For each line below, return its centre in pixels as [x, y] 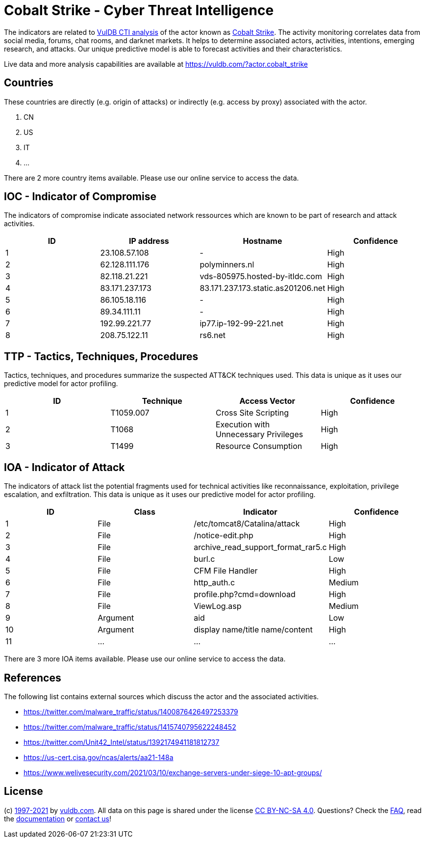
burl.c [204, 559]
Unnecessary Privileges [260, 434]
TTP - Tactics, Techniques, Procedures [101, 356]
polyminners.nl [227, 265]
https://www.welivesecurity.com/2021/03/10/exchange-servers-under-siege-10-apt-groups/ [173, 772]
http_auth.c [214, 583]
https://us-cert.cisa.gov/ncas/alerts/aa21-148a [99, 757]
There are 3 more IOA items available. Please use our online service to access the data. [145, 659]
